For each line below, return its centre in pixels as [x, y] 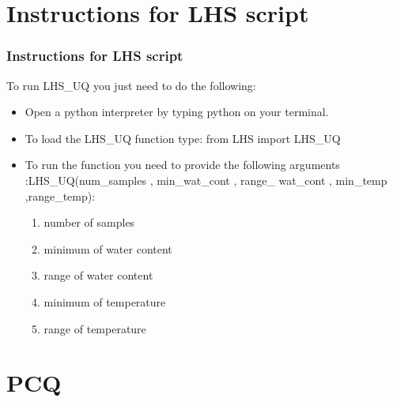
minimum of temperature [105, 301]
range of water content [98, 275]
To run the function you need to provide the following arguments [182, 165]
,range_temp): [60, 195]
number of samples [89, 222]
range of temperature [95, 328]
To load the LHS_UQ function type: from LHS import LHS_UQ [183, 138]
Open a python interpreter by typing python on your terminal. [177, 112]
